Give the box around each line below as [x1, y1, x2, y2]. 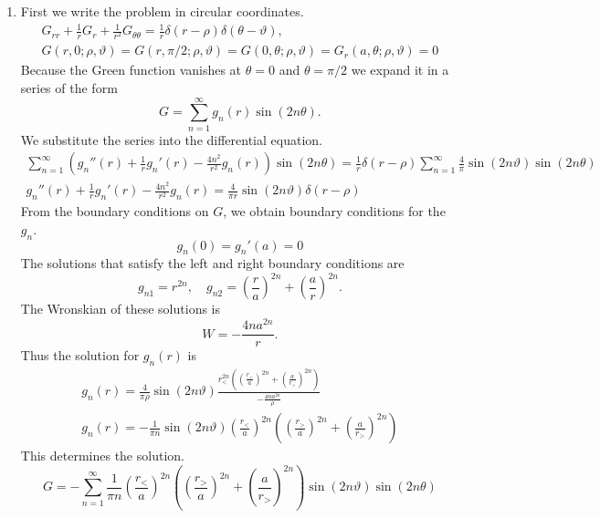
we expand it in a [351, 60, 449, 79]
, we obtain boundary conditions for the [223, 202, 446, 221]
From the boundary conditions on [20, 202, 209, 221]
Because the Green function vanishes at [20, 60, 242, 79]
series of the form [20, 78, 118, 97]
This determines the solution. [20, 446, 184, 465]
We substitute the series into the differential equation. [20, 129, 322, 149]
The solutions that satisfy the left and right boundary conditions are [20, 254, 405, 273]
